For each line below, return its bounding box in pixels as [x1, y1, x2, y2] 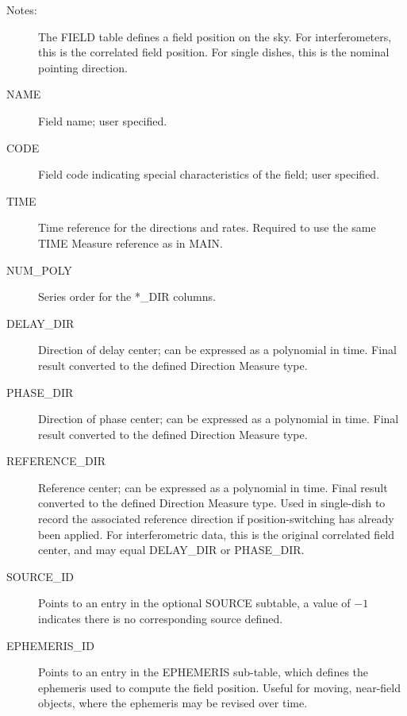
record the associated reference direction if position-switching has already [38, 510, 394, 527]
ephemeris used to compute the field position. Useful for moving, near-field [38, 679, 401, 695]
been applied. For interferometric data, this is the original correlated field [38, 525, 395, 542]
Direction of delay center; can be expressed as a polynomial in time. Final [38, 341, 397, 358]
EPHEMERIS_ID [6, 637, 94, 653]
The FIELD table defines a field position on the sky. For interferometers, [38, 28, 392, 44]
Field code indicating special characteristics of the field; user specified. [38, 166, 380, 183]
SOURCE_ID [6, 568, 74, 584]
